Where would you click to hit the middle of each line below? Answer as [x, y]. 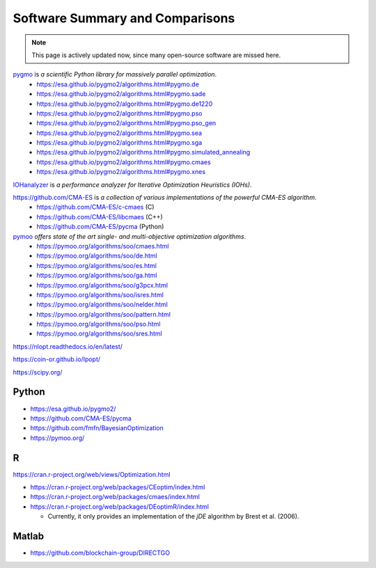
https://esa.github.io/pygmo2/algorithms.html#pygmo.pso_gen [126, 123]
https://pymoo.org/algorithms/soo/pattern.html [103, 314]
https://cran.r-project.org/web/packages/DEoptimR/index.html [119, 506]
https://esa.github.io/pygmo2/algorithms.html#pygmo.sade [121, 94]
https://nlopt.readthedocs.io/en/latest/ [68, 346]
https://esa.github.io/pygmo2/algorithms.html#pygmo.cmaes [124, 162]
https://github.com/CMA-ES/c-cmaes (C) [95, 207]
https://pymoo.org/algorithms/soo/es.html [96, 265]
